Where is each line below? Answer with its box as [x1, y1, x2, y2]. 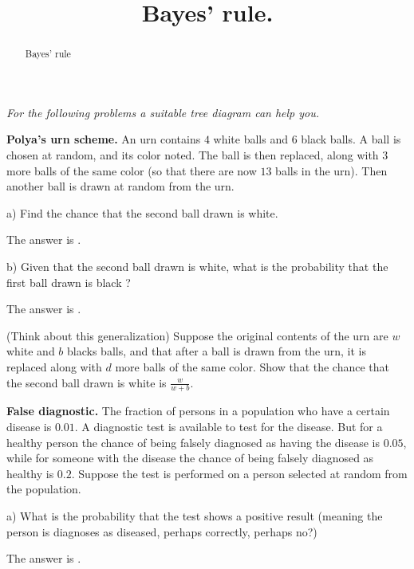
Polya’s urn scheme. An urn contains [6, 131, 201, 147]
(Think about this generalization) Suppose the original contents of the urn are [6, 327, 388, 343]
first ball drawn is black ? [6, 273, 131, 290]
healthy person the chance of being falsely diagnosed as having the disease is [6, 434, 380, 450]
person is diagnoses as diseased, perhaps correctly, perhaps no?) [6, 523, 317, 540]
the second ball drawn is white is [6, 374, 167, 390]
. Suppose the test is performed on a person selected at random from [71, 465, 408, 481]
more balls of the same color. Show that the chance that [115, 358, 390, 375]
